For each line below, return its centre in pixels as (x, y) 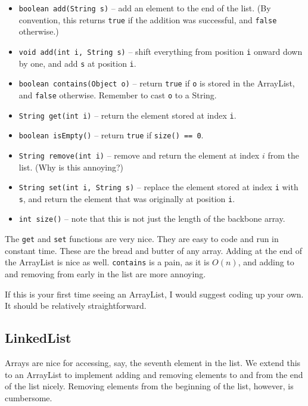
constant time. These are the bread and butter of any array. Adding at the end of (153, 250)
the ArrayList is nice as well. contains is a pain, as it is (107, 262)
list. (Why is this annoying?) (71, 167)
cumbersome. (29, 397)
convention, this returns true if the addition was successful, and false (148, 19)
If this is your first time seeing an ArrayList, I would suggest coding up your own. (154, 294)
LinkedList (38, 338)
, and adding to (266, 262)
